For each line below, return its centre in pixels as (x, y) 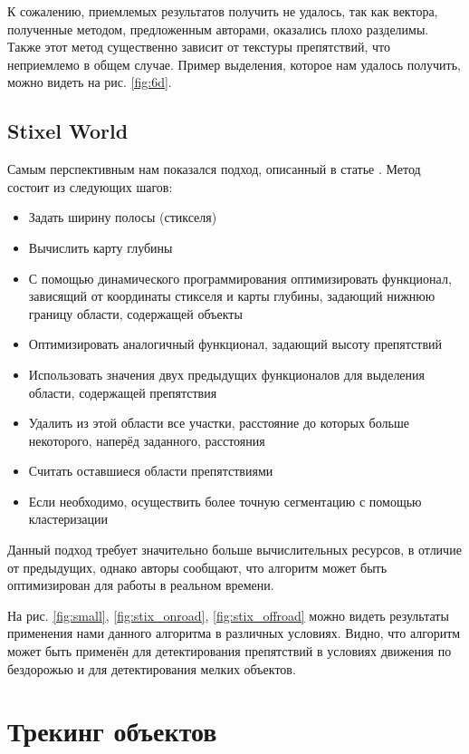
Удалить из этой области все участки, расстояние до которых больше (219, 423)
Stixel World (68, 131)
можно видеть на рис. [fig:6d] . (90, 82)
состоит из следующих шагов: (90, 186)
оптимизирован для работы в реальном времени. (141, 585)
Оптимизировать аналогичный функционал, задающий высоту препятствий (235, 344)
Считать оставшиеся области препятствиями (151, 471)
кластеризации (68, 519)
